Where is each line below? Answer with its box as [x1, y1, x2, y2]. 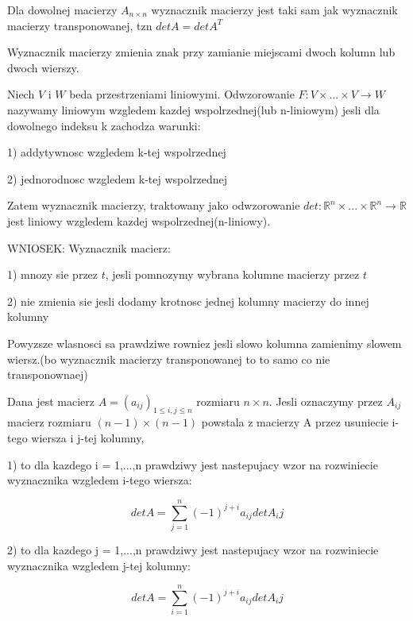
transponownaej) [7, 366, 88, 383]
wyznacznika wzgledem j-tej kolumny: [7, 557, 191, 573]
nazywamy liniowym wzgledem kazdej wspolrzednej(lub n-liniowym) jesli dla [7, 101, 380, 118]
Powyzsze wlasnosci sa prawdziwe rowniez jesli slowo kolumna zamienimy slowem [7, 334, 402, 351]
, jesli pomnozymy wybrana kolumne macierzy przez [105, 266, 360, 283]
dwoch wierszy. [7, 59, 79, 75]
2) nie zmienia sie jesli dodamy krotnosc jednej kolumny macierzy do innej [7, 292, 369, 309]
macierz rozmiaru [7, 414, 91, 430]
